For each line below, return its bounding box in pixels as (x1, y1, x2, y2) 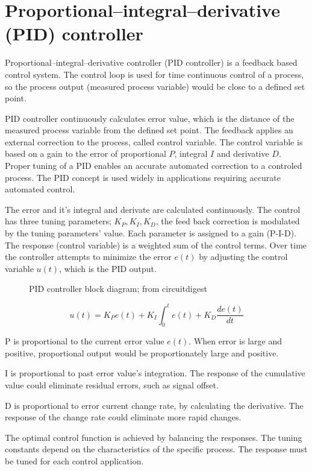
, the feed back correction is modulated (155, 215, 300, 227)
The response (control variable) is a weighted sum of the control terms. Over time (5, 238, 307, 251)
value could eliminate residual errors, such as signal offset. (5, 379, 219, 391)
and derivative (216, 147, 269, 160)
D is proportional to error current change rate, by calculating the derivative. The (5, 399, 304, 411)
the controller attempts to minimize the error (5, 250, 172, 263)
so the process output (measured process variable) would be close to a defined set (5, 80, 305, 92)
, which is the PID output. (59, 262, 157, 274)
